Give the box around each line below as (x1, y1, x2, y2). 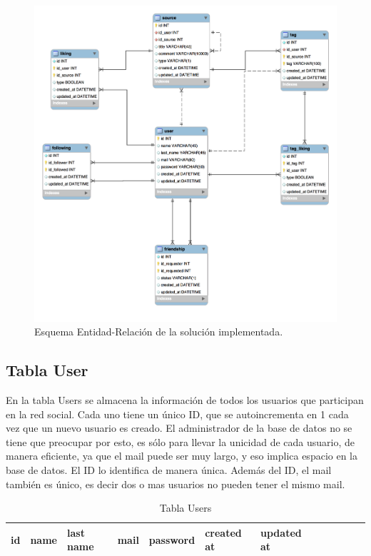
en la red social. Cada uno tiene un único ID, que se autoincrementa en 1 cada (6, 406, 349, 421)
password (148, 532, 195, 547)
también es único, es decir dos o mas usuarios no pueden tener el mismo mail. (6, 476, 345, 491)
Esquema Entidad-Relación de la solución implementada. (34, 324, 283, 339)
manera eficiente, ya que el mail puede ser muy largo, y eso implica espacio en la (6, 448, 357, 463)
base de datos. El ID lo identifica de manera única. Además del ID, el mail (6, 462, 332, 477)
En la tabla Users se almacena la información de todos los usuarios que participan (6, 392, 364, 407)
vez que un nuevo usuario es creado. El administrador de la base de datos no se (6, 420, 352, 435)
